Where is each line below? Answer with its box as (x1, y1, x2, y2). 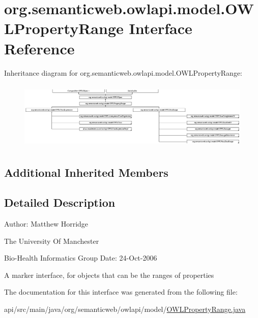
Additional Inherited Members (4, 165, 168, 180)
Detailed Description (4, 195, 116, 210)
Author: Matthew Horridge (4, 218, 89, 229)
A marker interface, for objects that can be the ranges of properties (4, 269, 214, 280)
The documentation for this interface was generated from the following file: (4, 287, 238, 297)
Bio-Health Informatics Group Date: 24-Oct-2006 (4, 252, 157, 263)
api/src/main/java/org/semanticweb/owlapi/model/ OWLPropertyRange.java (4, 303, 246, 314)
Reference (4, 38, 75, 58)
